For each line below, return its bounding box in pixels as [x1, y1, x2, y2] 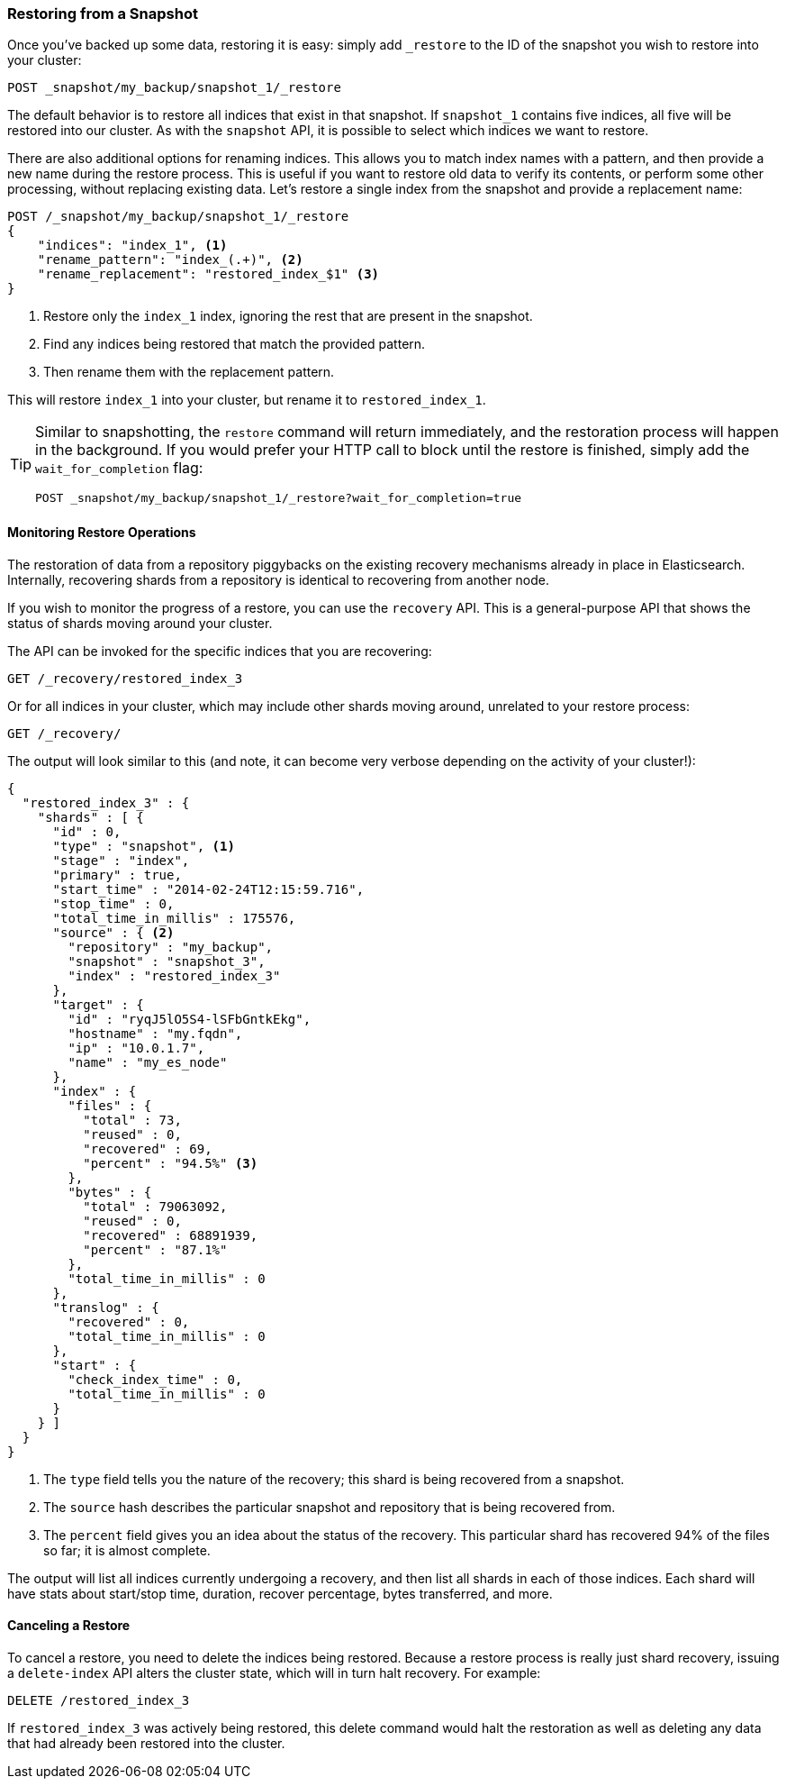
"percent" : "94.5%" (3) [83, 1155, 258, 1171]
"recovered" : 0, [68, 1314, 190, 1329]
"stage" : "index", [52, 852, 190, 868]
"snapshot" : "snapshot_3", [68, 953, 266, 969]
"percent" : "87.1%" [83, 1242, 228, 1257]
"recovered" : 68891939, [83, 1227, 258, 1243]
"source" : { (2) [52, 925, 175, 940]
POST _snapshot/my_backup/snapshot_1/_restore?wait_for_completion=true [35, 491, 522, 506]
